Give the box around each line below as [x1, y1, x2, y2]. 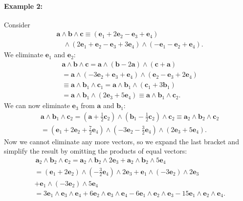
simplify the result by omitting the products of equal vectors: [4, 146, 187, 156]
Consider [4, 19, 30, 29]
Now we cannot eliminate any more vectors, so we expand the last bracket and [4, 136, 239, 146]
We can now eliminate [4, 100, 70, 111]
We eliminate [4, 49, 44, 60]
